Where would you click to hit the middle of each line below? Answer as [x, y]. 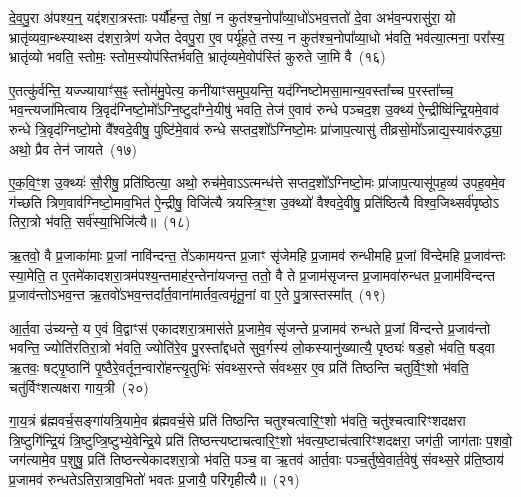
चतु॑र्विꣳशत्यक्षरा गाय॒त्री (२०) [79, 386]
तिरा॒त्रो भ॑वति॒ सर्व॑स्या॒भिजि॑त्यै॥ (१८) [100, 221]
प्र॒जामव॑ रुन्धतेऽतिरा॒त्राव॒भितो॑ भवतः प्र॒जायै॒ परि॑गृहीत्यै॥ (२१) [154, 478]
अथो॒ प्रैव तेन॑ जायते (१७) [73, 148]
